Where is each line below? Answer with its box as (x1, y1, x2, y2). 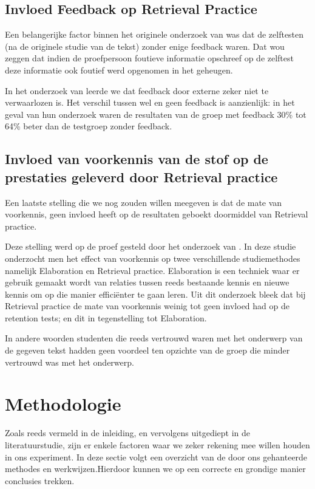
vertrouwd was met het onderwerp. (5, 355, 134, 368)
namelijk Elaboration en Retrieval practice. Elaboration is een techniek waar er (5, 264, 300, 276)
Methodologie (5, 391, 121, 416)
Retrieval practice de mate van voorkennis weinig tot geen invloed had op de (5, 299, 290, 312)
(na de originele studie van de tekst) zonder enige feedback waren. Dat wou (5, 39, 285, 52)
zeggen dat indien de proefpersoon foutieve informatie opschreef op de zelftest (5, 52, 294, 64)
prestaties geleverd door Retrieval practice (5, 167, 278, 186)
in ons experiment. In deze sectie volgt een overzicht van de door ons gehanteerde (5, 450, 308, 463)
